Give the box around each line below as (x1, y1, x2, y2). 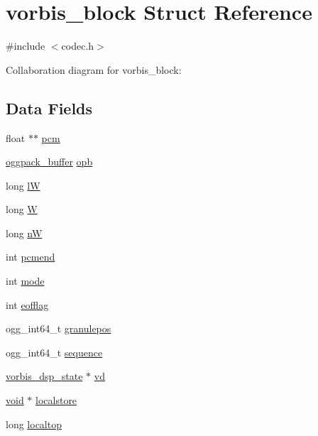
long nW (6, 225, 43, 240)
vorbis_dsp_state (6, 369, 83, 383)
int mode (6, 273, 45, 288)
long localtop (6, 416, 62, 431)
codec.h (61, 38, 94, 53)
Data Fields (6, 97, 93, 119)
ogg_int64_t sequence (6, 344, 103, 359)
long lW (6, 178, 40, 192)
